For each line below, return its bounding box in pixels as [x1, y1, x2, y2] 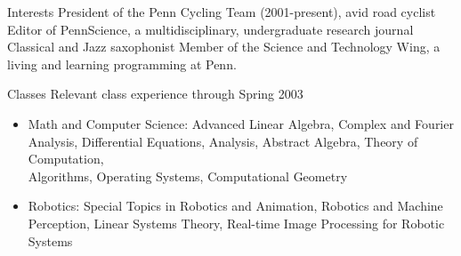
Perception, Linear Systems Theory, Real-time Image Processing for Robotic [28, 213, 445, 232]
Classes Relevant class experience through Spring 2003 [7, 84, 303, 103]
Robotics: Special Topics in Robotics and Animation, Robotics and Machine [28, 196, 443, 215]
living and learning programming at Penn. [7, 54, 237, 73]
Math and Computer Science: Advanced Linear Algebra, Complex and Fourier [28, 114, 454, 132]
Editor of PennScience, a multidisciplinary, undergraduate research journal [7, 20, 414, 38]
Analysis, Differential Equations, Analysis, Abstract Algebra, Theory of [28, 132, 418, 150]
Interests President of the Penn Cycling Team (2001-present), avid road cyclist [7, 3, 436, 20]
